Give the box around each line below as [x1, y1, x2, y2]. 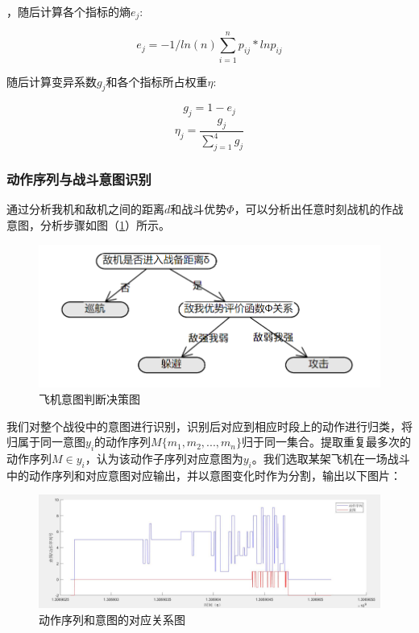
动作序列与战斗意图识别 [6, 169, 151, 189]
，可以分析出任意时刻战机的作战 [234, 201, 404, 217]
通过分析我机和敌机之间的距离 [6, 201, 164, 217]
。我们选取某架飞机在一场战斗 [251, 450, 410, 467]
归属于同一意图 [6, 433, 85, 450]
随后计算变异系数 [6, 72, 97, 89]
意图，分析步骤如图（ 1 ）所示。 [6, 216, 170, 233]
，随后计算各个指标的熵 [6, 3, 131, 19]
